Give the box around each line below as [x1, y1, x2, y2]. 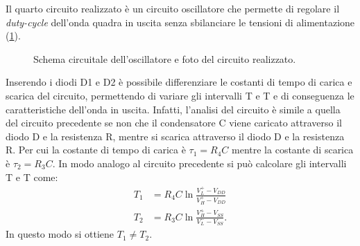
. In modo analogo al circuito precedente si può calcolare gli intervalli [52, 155, 347, 170]
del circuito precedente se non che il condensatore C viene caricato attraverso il [6, 115, 342, 130]
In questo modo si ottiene [6, 227, 114, 241]
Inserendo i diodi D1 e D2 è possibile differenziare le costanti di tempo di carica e [6, 75, 352, 89]
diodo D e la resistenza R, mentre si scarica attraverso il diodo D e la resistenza [6, 129, 345, 143]
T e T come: [6, 169, 58, 184]
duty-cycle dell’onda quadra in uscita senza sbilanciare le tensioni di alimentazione [6, 15, 355, 29]
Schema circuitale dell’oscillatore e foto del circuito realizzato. [33, 51, 296, 66]
